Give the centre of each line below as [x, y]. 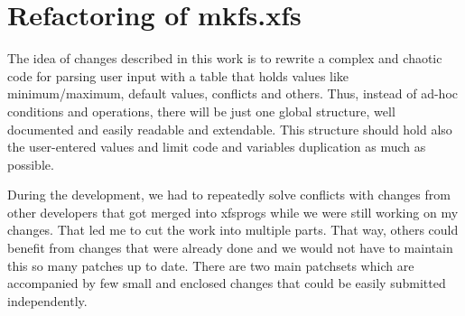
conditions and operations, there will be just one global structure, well [201, 111]
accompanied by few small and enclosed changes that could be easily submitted [227, 283]
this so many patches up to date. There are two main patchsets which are [211, 265]
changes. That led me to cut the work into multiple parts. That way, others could [233, 230]
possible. [31, 164]
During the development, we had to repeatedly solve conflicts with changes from [229, 195]
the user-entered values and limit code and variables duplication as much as [217, 147]
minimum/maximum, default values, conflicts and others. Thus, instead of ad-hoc [232, 93]
